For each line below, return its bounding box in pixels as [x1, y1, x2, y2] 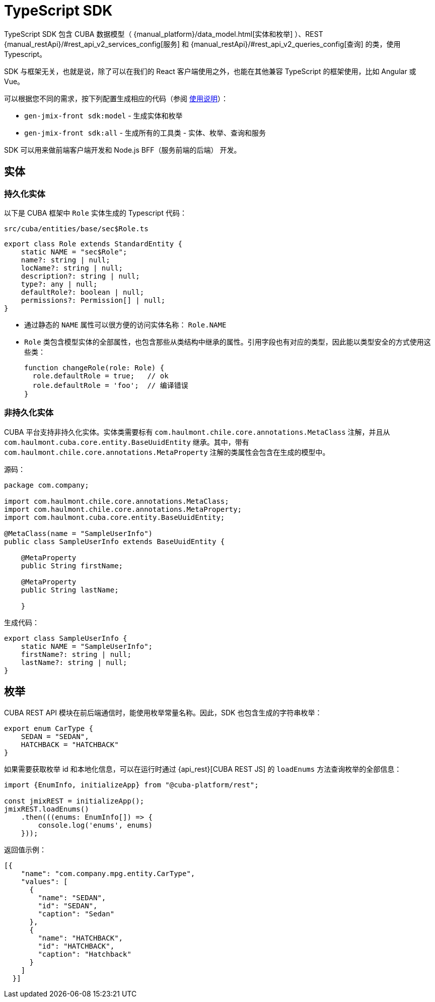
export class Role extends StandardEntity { [4, 239, 183, 248]
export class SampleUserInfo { [4, 634, 127, 642]
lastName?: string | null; [21, 658, 127, 666]
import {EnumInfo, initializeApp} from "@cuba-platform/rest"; [4, 780, 259, 789]
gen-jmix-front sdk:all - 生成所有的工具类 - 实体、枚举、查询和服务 [24, 128, 266, 137]
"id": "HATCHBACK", [38, 942, 115, 950]
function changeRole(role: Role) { [24, 363, 165, 372]
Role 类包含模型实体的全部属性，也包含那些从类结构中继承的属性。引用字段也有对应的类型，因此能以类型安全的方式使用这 [24, 337, 431, 346]
